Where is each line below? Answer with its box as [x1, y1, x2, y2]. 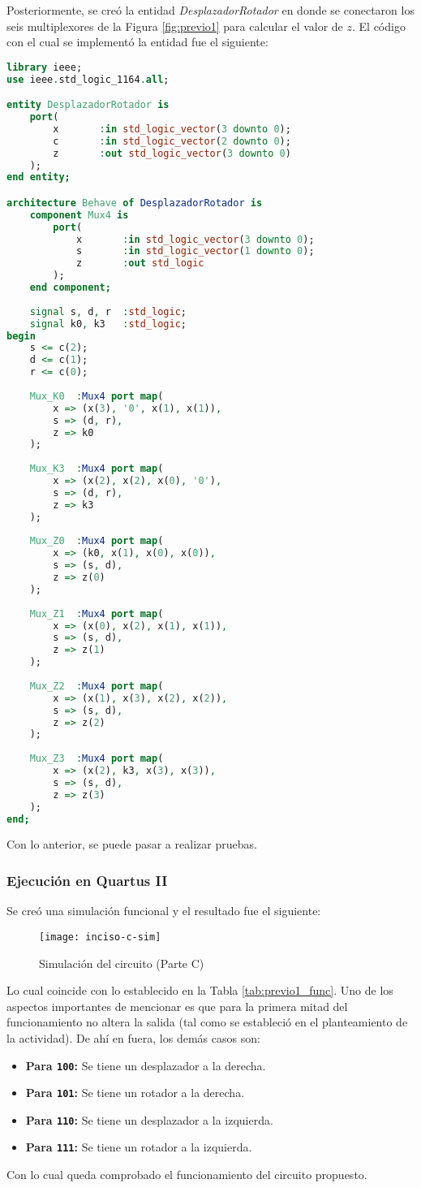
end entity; [6, 171, 71, 184]
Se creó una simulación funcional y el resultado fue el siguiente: [6, 902, 321, 919]
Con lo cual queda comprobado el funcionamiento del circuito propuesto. [6, 1166, 367, 1183]
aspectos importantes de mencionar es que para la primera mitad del [6, 997, 348, 1014]
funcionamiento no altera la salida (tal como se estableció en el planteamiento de [6, 1013, 408, 1030]
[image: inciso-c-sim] [39, 931, 161, 943]
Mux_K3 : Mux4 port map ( [29, 463, 164, 475]
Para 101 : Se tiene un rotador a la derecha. [25, 1084, 245, 1101]
